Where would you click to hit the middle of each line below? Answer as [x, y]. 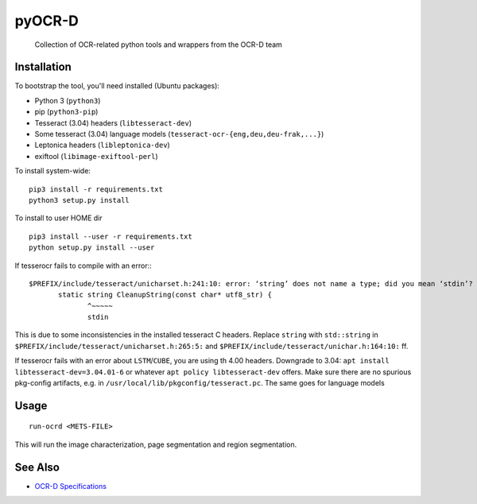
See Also [37, 467]
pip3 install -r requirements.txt [96, 189]
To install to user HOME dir [58, 218]
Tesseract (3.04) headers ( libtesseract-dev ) [113, 122]
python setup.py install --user [92, 248]
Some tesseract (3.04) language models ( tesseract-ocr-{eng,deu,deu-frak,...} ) [179, 134]
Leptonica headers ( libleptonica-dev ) [102, 145]
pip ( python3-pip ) [66, 112]
